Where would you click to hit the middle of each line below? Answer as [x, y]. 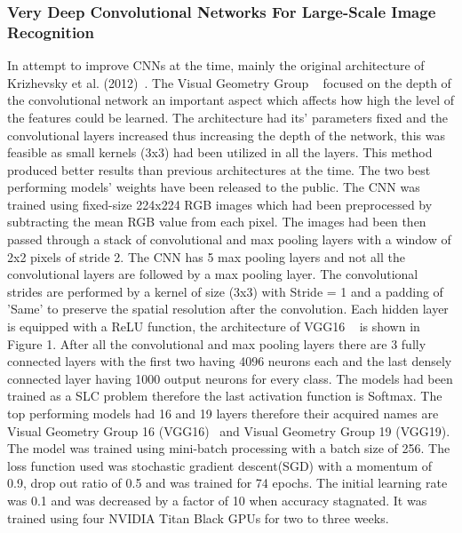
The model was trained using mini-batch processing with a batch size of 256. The [229, 448]
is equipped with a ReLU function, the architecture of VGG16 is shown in [214, 326]
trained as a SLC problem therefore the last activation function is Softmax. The [225, 396]
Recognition [51, 32]
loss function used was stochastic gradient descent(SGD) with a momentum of [220, 465]
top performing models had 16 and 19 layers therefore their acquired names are [223, 414]
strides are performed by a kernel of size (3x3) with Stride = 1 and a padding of [225, 291]
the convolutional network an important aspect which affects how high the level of [231, 100]
